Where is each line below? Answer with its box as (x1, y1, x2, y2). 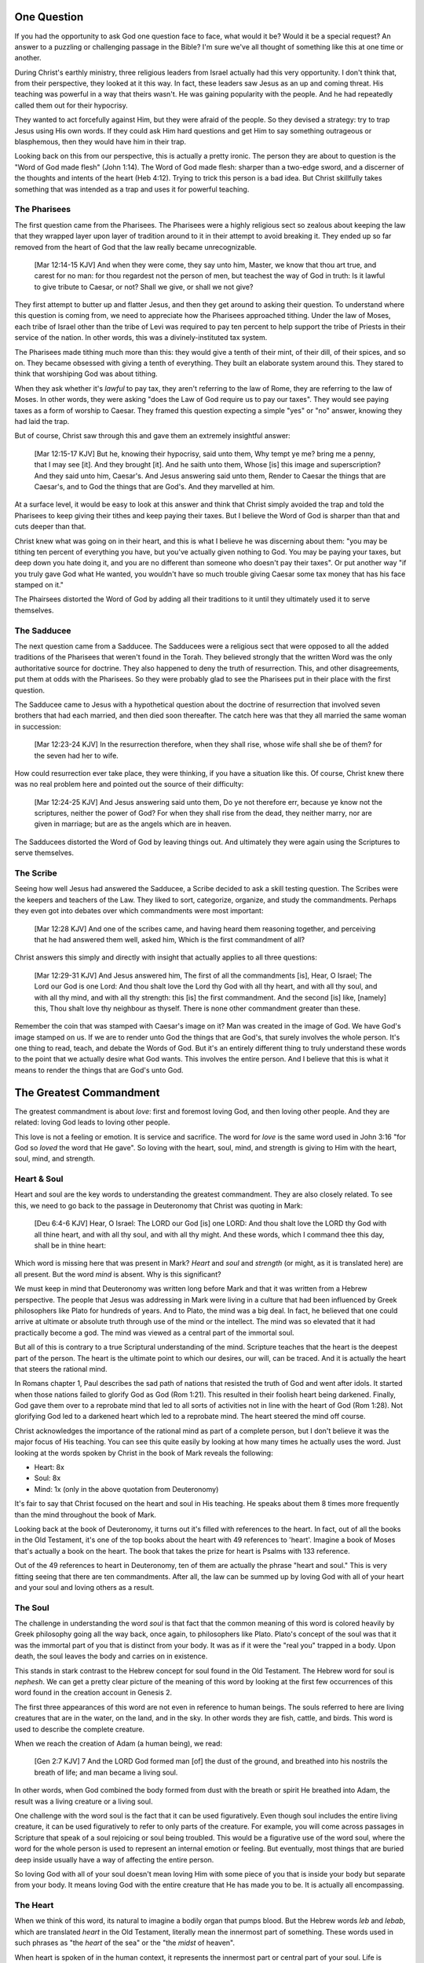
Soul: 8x (34, 1473, 61, 1483)
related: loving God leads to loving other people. (14, 1117, 170, 1127)
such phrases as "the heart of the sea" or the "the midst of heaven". (14, 1938, 236, 1947)
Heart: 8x (34, 1463, 64, 1472)
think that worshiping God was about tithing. (14, 369, 158, 378)
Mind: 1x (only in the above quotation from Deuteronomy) (34, 1484, 219, 1493)
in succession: (14, 722, 62, 731)
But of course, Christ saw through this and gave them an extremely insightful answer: (14, 431, 291, 440)
